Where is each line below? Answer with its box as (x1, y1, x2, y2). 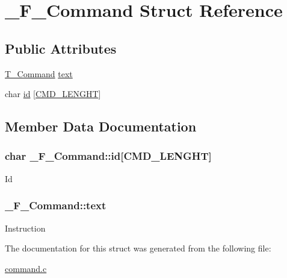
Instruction (5, 221, 46, 234)
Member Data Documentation (5, 117, 197, 136)
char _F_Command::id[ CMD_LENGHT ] (5, 148, 212, 163)
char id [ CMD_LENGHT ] (5, 87, 101, 100)
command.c (5, 262, 47, 274)
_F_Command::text (5, 198, 106, 213)
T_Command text (5, 67, 73, 80)
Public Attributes (5, 39, 117, 57)
